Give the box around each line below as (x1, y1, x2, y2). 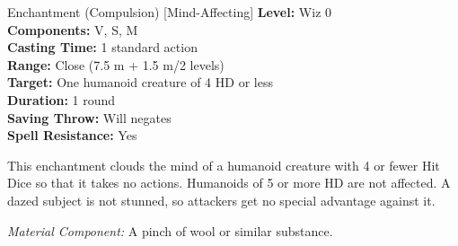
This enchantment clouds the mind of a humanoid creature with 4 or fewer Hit (7, 155, 440, 174)
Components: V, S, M (7, 20, 138, 39)
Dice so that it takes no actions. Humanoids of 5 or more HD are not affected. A (7, 173, 451, 192)
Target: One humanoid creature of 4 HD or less (7, 73, 273, 92)
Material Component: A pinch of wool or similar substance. (7, 221, 333, 240)
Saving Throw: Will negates (7, 108, 172, 127)
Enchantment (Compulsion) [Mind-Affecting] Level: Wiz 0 (7, 3, 332, 21)
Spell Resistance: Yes (7, 126, 137, 145)
